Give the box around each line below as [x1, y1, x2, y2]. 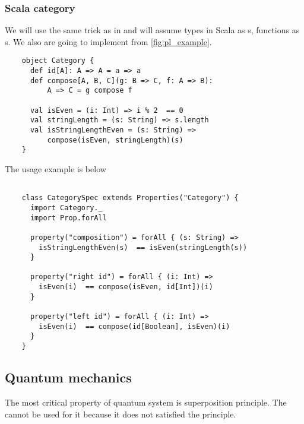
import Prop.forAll [30, 213, 107, 222]
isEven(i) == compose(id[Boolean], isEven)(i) [39, 322, 230, 331]
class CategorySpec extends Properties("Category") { [21, 194, 239, 202]
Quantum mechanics [5, 368, 132, 387]
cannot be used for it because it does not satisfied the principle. [5, 407, 236, 420]
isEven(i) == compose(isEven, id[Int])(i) [39, 283, 213, 292]
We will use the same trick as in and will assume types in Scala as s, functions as [5, 24, 300, 36]
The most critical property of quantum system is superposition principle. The [5, 395, 287, 408]
